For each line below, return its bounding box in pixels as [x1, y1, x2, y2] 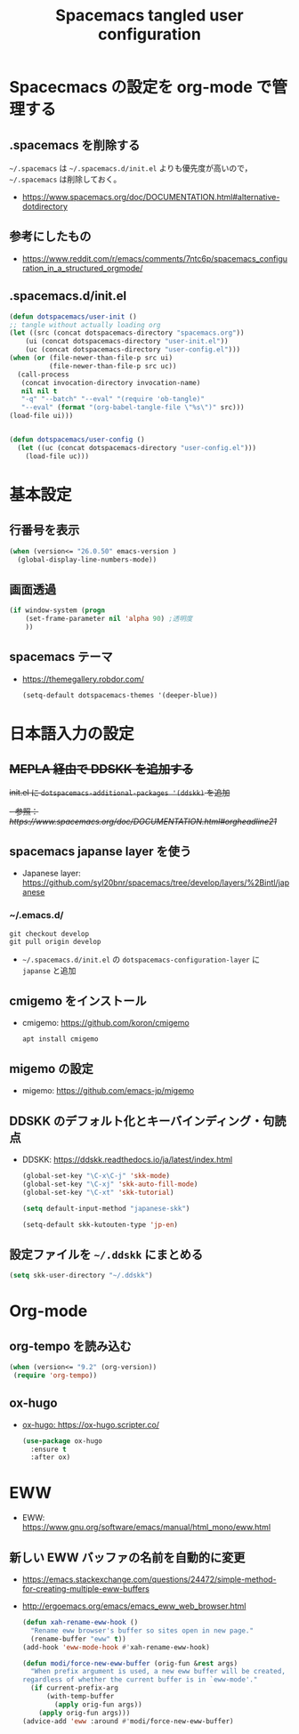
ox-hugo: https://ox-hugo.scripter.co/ [21, 1419, 160, 1430]
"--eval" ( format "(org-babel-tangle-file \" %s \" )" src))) [20, 403, 245, 412]
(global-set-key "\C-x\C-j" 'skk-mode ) [21, 1172, 171, 1181]
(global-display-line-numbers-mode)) [17, 555, 158, 564]
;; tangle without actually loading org [9, 320, 162, 329]
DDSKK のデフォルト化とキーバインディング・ [9, 1113, 263, 1128]
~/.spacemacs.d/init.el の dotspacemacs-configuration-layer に [21, 954, 261, 964]
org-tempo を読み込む [9, 1338, 132, 1353]
